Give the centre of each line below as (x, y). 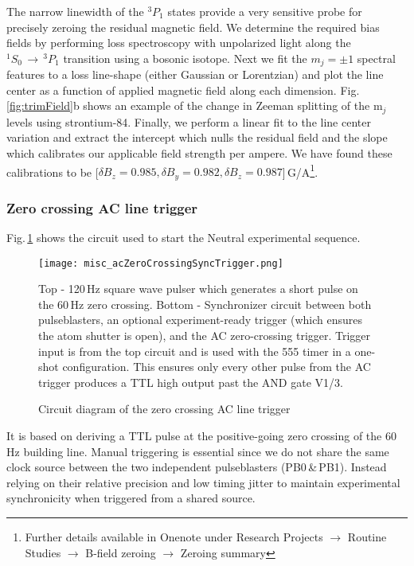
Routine (367, 536)
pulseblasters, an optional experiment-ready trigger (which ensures (201, 320)
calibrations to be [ (53, 172)
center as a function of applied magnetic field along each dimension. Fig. (183, 90)
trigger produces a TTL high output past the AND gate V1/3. (191, 382)
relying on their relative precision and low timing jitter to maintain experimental (203, 482)
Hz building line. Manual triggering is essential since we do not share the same (198, 451)
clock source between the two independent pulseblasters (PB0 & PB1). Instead (197, 467)
